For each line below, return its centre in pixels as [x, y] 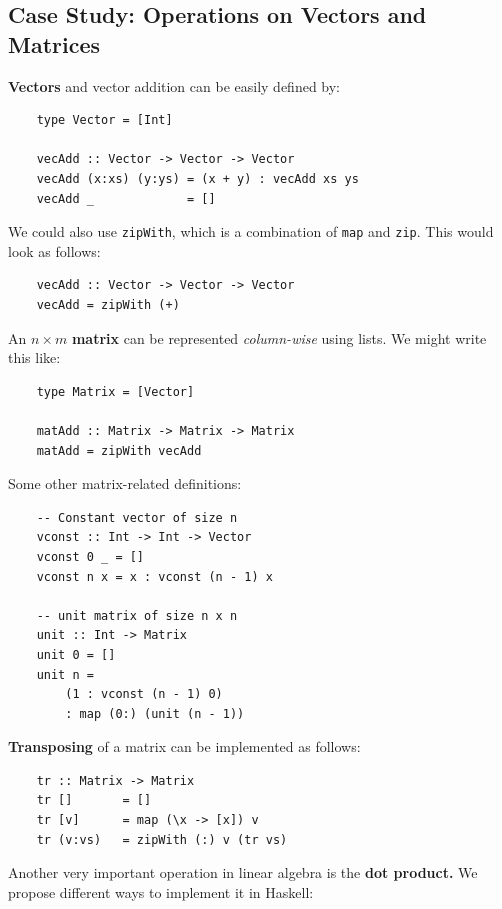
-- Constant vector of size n [137, 517]
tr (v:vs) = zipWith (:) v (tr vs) [162, 839]
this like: [34, 357]
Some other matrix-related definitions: [125, 483]
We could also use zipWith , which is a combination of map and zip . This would [251, 231]
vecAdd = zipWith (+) [108, 305]
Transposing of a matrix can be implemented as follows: [184, 746]
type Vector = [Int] [104, 120]
